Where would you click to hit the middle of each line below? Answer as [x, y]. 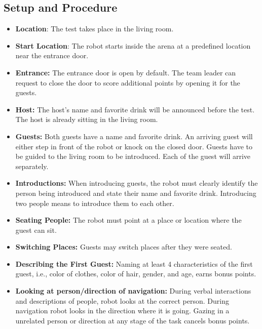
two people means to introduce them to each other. [95, 203]
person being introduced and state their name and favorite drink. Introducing [136, 193]
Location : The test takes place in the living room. [95, 29]
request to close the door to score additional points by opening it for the [128, 82]
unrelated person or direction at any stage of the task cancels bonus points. [133, 320]
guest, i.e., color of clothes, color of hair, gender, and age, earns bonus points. [136, 274]
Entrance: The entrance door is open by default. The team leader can [126, 72]
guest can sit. [36, 230]
